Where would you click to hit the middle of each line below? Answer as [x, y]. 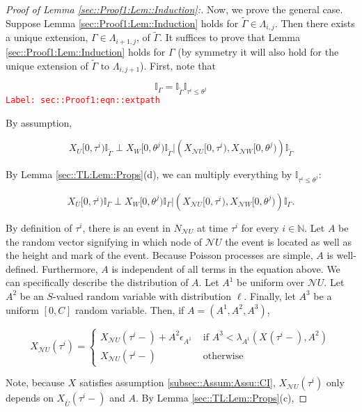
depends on [30, 398]
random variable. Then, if [129, 309]
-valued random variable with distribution [142, 295]
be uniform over [271, 282]
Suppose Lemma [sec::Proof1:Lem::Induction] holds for [122, 23]
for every [260, 227]
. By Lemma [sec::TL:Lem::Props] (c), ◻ [221, 398]
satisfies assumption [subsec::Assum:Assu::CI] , [178, 382]
